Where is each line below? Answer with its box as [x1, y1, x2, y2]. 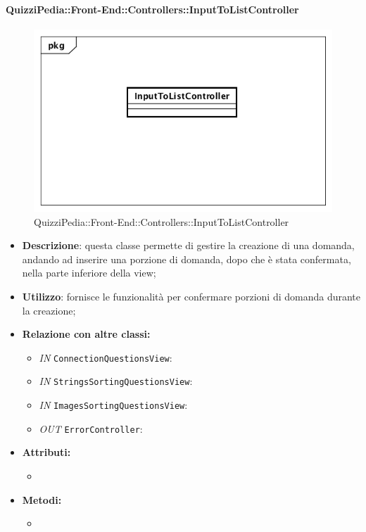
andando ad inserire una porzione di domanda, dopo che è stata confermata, [22, 251, 351, 266]
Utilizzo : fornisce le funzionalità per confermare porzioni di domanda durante [22, 289, 361, 303]
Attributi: [22, 445, 71, 460]
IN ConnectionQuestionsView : [39, 350, 172, 365]
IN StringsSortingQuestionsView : [39, 374, 193, 388]
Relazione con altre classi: [22, 327, 151, 341]
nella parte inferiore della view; [22, 265, 156, 280]
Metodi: [22, 492, 62, 507]
